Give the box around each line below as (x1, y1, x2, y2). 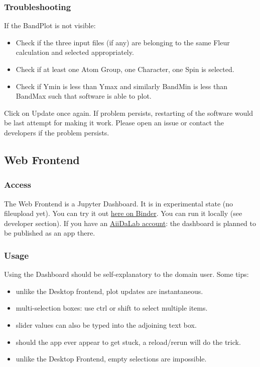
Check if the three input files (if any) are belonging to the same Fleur (16, 37, 230, 47)
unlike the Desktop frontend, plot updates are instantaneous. (16, 285, 203, 296)
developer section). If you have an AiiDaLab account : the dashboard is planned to (4, 217, 256, 228)
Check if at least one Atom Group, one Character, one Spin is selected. (16, 64, 234, 74)
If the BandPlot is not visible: (4, 20, 96, 31)
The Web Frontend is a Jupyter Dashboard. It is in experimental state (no (4, 198, 233, 208)
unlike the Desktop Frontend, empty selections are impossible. (16, 353, 207, 364)
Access (4, 178, 31, 191)
